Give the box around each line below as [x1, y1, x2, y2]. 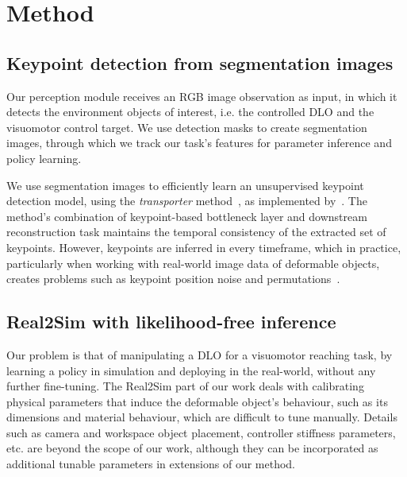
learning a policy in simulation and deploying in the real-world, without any [6, 362, 376, 378]
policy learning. [6, 149, 82, 166]
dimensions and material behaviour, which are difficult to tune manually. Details [6, 409, 397, 425]
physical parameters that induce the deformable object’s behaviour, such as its [6, 393, 388, 409]
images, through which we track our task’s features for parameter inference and [6, 134, 392, 151]
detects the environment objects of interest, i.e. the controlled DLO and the [6, 103, 374, 120]
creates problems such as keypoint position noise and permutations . [6, 270, 340, 287]
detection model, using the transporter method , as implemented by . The [6, 192, 367, 209]
